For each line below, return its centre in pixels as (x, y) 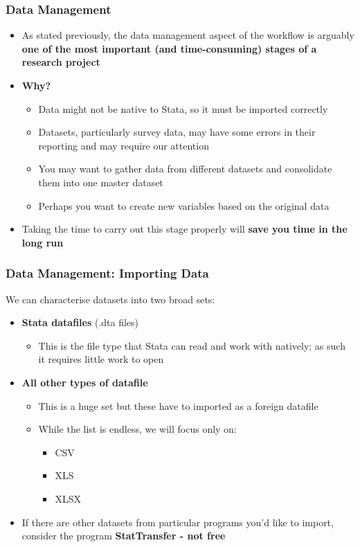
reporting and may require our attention (124, 145)
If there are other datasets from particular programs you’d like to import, (178, 522)
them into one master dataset (101, 182)
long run (43, 242)
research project (61, 62)
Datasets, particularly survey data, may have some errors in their (177, 132)
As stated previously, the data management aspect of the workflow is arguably (188, 35)
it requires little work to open (101, 359)
